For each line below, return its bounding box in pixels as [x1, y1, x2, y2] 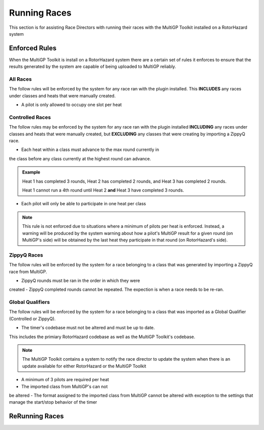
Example [22, 169, 41, 175]
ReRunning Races [9, 412, 64, 420]
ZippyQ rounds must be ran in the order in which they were [21, 278, 140, 283]
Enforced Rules [9, 44, 57, 52]
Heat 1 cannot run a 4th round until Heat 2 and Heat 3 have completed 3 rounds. [22, 187, 184, 193]
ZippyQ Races [9, 252, 44, 258]
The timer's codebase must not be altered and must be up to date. [21, 325, 155, 331]
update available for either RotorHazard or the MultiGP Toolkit [22, 363, 147, 369]
